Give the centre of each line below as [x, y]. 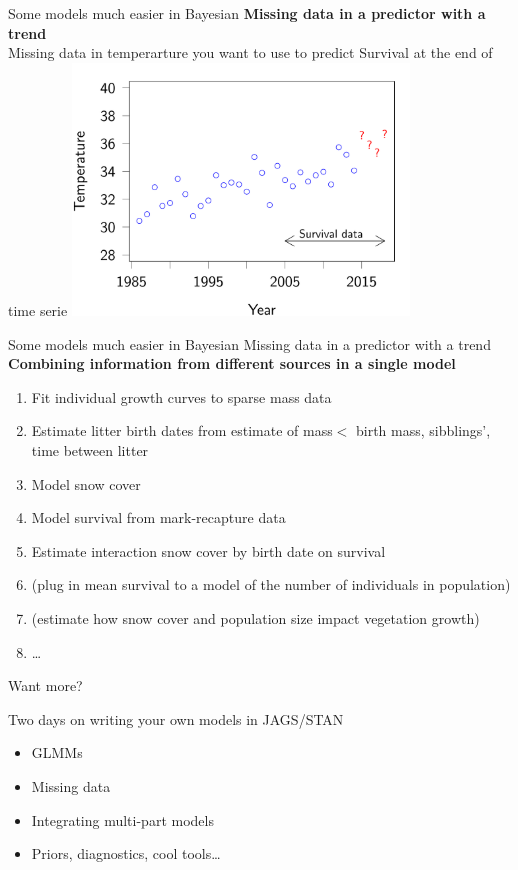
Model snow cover [86, 483]
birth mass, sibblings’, [423, 430]
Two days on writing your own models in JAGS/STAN [176, 718]
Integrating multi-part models [122, 819]
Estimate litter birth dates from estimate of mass [182, 430]
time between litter [90, 450]
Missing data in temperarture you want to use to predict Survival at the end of [250, 52]
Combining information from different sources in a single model [232, 363]
